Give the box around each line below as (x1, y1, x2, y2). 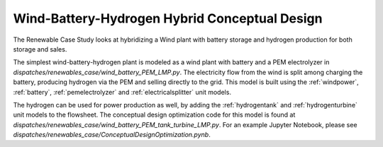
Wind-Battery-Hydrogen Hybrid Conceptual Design (13, 11, 323, 26)
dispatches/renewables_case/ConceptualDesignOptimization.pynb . (13, 131, 211, 139)
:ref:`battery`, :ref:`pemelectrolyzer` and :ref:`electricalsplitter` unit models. (13, 88, 232, 96)
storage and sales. (13, 45, 67, 53)
